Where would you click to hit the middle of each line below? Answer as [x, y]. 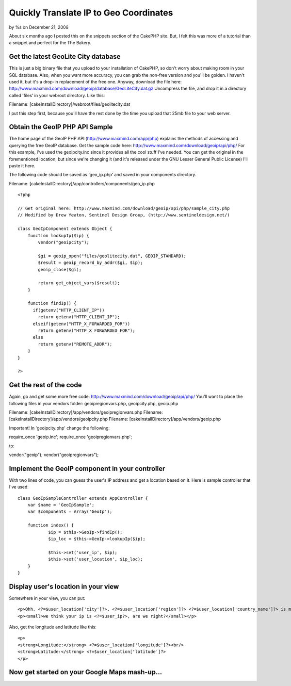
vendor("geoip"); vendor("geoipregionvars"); [54, 455]
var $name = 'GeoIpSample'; [61, 505]
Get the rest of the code [45, 385]
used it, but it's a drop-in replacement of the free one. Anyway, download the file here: [95, 82]
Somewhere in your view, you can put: [47, 598]
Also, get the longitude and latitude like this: [53, 627]
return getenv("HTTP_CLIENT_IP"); [79, 317]
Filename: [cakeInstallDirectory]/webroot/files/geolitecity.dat [70, 104]
